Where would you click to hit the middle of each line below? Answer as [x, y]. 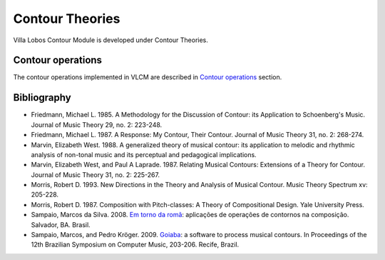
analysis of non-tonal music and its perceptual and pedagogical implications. [144, 154]
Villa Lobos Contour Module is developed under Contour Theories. [111, 40]
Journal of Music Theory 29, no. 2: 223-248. [97, 124]
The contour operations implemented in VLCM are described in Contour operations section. [148, 77]
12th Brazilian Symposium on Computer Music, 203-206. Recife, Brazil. [135, 245]
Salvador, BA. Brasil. [61, 224]
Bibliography [42, 97]
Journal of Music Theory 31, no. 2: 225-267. [96, 174]
